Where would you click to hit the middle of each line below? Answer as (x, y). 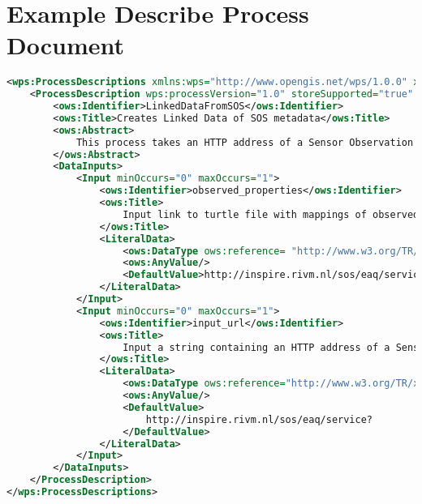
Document (65, 45)
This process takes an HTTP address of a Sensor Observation (245, 142)
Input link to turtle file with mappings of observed (271, 214)
